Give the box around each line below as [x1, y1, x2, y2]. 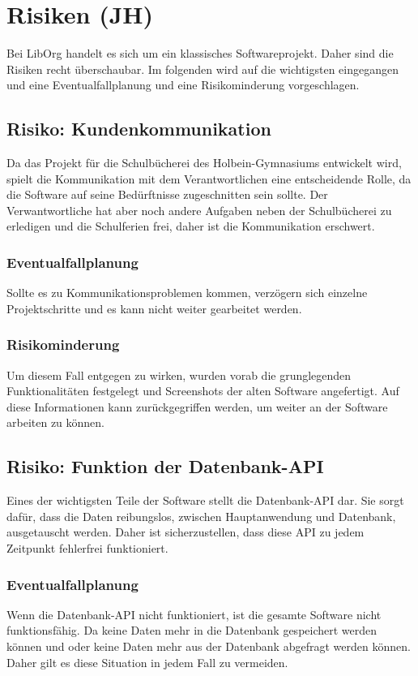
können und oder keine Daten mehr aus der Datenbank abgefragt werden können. [6, 638, 411, 655]
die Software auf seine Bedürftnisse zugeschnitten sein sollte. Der [6, 186, 328, 203]
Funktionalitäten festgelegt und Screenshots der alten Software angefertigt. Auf [6, 382, 399, 399]
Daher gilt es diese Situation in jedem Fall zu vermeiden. [6, 653, 288, 670]
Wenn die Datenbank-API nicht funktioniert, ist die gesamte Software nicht [6, 605, 382, 622]
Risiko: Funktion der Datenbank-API [6, 454, 324, 479]
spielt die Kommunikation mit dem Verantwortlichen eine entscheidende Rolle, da [6, 170, 412, 187]
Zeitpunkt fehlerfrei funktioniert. [6, 540, 168, 557]
